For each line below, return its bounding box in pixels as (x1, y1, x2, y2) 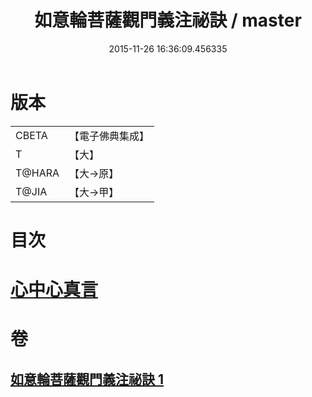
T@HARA (15, 166, 60, 180)
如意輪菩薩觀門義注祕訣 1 (10, 371, 165, 388)
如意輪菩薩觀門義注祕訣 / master (34, 9, 302, 32)
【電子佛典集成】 (69, 129, 150, 143)
